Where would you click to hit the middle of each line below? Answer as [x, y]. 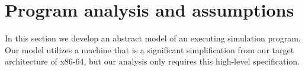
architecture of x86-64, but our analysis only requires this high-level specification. [152, 61]
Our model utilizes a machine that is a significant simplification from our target [150, 49]
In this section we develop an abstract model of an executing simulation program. [153, 38]
